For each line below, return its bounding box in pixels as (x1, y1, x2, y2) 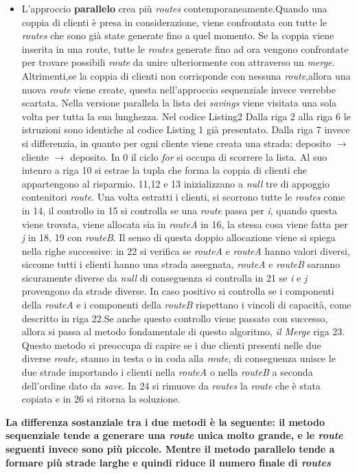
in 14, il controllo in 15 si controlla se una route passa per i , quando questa (21, 203, 338, 217)
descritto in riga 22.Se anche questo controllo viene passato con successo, (21, 311, 328, 325)
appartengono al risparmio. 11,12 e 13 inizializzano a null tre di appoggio (21, 176, 330, 190)
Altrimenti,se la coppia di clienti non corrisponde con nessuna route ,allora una (21, 68, 351, 82)
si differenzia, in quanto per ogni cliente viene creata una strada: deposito (21, 135, 332, 150)
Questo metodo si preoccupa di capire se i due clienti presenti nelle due (21, 337, 321, 352)
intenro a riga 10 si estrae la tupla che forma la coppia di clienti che (21, 163, 308, 177)
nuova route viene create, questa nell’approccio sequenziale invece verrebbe (21, 82, 336, 96)
